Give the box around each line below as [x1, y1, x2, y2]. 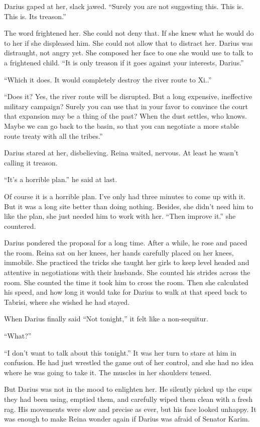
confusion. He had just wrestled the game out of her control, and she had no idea [4, 357, 254, 368]
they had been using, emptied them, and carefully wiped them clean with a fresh [4, 394, 252, 404]
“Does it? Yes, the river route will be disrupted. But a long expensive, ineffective [4, 91, 252, 102]
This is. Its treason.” [4, 11, 66, 21]
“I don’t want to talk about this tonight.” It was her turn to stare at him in [4, 347, 236, 358]
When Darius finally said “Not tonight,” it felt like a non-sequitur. [4, 313, 208, 324]
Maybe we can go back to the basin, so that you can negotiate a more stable [4, 120, 239, 131]
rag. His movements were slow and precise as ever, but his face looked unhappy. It [4, 403, 256, 414]
